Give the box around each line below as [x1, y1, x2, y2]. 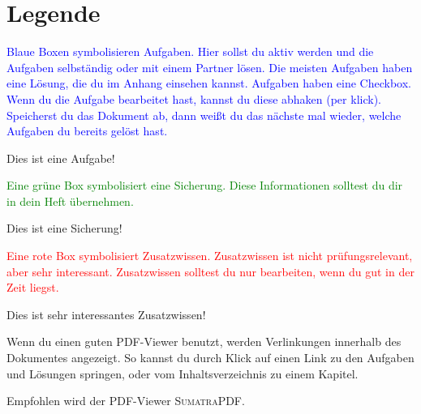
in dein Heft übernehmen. [6, 192, 134, 209]
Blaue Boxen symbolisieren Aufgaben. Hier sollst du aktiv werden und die [6, 43, 374, 60]
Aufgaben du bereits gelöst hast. [6, 122, 168, 139]
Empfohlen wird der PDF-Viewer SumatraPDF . [6, 392, 245, 409]
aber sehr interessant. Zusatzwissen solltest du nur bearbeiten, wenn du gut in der [6, 262, 415, 280]
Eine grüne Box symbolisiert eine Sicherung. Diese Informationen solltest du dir [6, 177, 403, 194]
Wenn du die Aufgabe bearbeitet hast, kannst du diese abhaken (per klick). [6, 90, 381, 107]
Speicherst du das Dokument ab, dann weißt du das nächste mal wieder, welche [6, 106, 402, 123]
